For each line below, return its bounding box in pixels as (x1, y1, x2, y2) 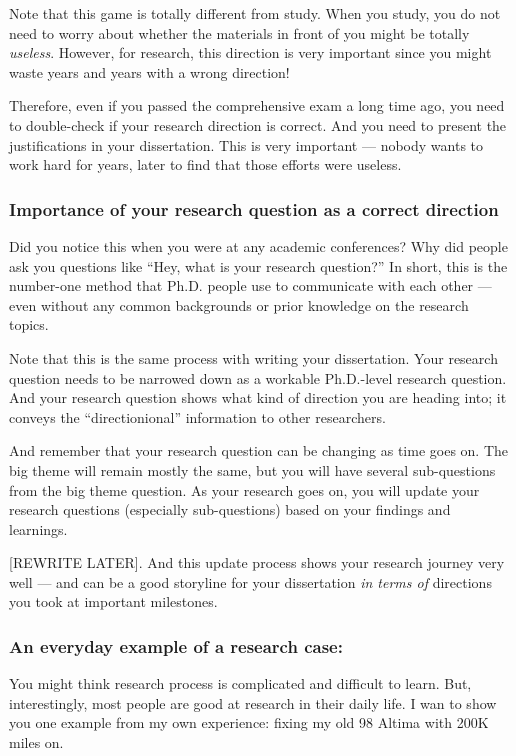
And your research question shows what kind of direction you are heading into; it (9, 387, 507, 408)
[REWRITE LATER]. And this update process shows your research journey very (9, 552, 505, 573)
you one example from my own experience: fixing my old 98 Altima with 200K (9, 712, 489, 733)
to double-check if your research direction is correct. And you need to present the (9, 114, 507, 135)
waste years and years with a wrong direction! (9, 61, 290, 82)
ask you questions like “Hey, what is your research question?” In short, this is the (9, 255, 508, 276)
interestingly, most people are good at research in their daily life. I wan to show (9, 692, 497, 713)
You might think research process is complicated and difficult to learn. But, (9, 673, 472, 694)
